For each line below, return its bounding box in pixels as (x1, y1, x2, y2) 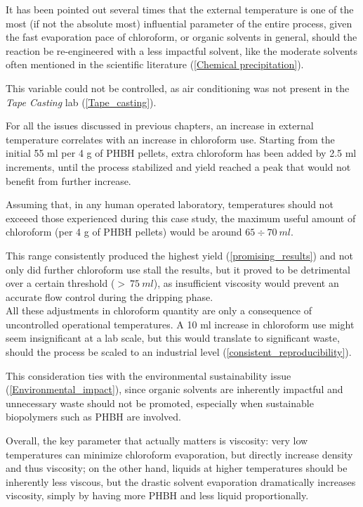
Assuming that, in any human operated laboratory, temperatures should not (6, 197, 334, 212)
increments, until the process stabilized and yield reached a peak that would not (6, 159, 351, 174)
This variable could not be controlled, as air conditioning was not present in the (6, 80, 350, 95)
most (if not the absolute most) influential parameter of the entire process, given (6, 15, 352, 30)
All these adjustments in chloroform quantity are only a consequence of (6, 303, 312, 318)
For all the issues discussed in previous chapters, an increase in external (6, 118, 314, 133)
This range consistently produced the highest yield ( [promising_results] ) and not (6, 248, 354, 262)
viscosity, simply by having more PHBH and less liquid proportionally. (6, 488, 309, 503)
